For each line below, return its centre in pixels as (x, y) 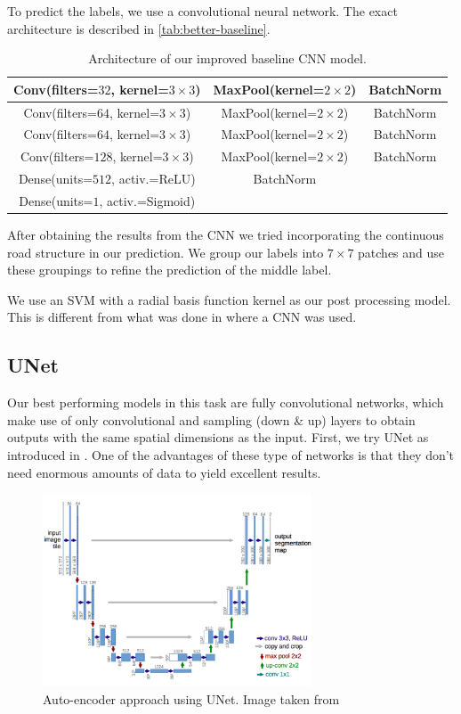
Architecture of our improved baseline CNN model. (227, 58)
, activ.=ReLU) (154, 179)
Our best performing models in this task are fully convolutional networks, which (226, 402)
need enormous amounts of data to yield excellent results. (164, 472)
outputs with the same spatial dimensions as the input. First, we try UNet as (218, 437)
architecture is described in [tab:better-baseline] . (139, 28)
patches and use (401, 252)
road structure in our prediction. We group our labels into (166, 252)
